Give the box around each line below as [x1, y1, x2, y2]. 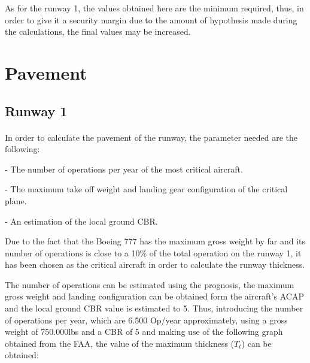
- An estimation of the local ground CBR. [5, 214, 158, 227]
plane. [5, 194, 27, 207]
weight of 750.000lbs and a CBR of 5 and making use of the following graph [5, 325, 283, 338]
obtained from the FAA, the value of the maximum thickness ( [5, 337, 235, 349]
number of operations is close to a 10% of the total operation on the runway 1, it [5, 246, 302, 259]
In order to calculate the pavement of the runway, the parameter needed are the [5, 131, 298, 143]
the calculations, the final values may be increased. [5, 25, 191, 38]
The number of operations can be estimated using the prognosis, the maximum [5, 278, 294, 291]
